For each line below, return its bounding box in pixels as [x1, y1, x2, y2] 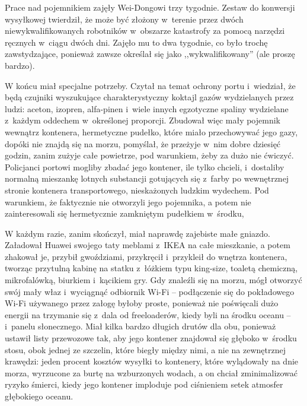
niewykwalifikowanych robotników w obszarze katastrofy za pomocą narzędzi [5, 24, 285, 37]
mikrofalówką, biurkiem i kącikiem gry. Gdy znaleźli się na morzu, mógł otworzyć [5, 274, 302, 286]
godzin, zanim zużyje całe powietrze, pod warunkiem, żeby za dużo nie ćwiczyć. [5, 149, 294, 161]
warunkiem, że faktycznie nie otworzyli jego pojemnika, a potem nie [5, 195, 251, 208]
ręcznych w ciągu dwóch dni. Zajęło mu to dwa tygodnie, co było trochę [5, 36, 268, 48]
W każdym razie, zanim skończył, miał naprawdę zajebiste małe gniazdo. [5, 227, 270, 239]
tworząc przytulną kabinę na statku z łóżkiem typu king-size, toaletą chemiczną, [5, 262, 298, 274]
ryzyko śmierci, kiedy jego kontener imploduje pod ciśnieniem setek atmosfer [5, 378, 283, 391]
